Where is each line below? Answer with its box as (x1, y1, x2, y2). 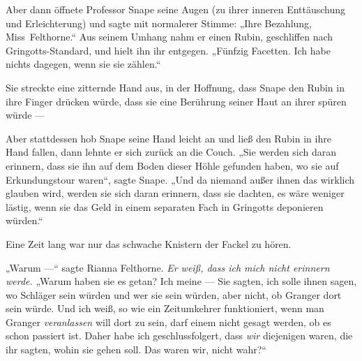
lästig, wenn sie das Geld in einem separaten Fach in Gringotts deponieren (6, 199, 324, 214)
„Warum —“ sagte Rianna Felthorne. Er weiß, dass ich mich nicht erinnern (6, 260, 330, 274)
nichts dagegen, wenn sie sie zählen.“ (6, 57, 161, 71)
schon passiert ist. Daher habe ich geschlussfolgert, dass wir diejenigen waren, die (6, 328, 353, 343)
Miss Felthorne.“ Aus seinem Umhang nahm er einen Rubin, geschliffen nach (6, 29, 333, 44)
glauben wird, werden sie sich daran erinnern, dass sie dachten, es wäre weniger (6, 186, 345, 200)
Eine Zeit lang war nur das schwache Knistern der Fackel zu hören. (6, 236, 292, 251)
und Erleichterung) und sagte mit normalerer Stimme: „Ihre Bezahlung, (6, 15, 312, 30)
